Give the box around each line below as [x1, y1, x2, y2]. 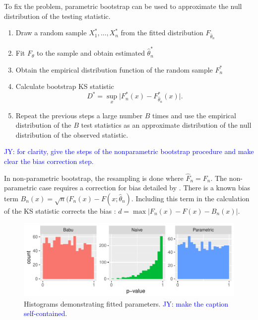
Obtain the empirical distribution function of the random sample [15, 64, 213, 75]
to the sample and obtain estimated [37, 48, 145, 58]
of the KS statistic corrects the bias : [4, 205, 116, 216]
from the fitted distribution [121, 27, 203, 38]
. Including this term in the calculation [131, 193, 250, 203]
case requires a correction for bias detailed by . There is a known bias [39, 182, 251, 193]
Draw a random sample [15, 27, 87, 38]
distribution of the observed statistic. [15, 129, 129, 140]
